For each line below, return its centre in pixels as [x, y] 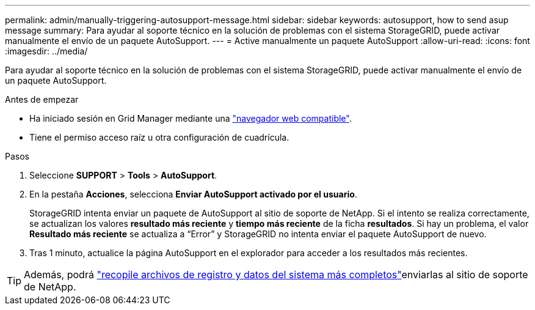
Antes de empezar [42, 99]
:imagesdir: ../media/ [46, 51]
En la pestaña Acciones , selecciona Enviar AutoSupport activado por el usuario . [193, 194]
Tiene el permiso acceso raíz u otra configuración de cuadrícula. [159, 137]
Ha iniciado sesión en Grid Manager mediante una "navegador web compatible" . [191, 118]
